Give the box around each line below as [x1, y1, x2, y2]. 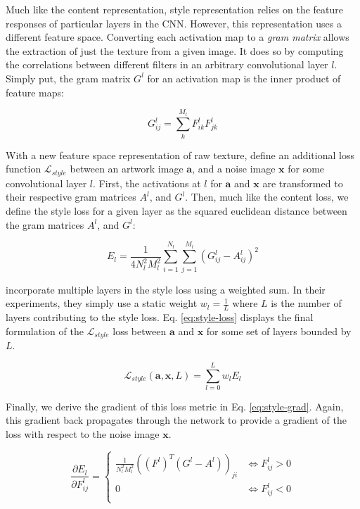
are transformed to [262, 175, 343, 190]
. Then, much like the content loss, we [185, 189, 349, 204]
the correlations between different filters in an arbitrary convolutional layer [6, 57, 328, 72]
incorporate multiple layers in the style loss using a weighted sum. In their [6, 282, 326, 296]
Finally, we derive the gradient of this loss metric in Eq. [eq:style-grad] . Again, [6, 398, 344, 413]
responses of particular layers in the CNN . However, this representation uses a [6, 15, 342, 30]
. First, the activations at [93, 175, 201, 190]
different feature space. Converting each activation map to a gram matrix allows [6, 30, 349, 44]
